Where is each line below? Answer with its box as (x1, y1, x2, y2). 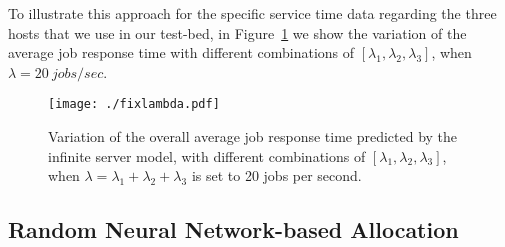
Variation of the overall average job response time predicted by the (48, 126, 458, 147)
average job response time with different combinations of (8, 42, 355, 63)
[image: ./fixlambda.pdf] (48, 97, 220, 112)
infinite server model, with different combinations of (48, 145, 366, 166)
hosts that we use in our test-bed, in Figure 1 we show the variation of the (8, 22, 467, 43)
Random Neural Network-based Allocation (8, 214, 459, 245)
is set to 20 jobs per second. (191, 165, 362, 186)
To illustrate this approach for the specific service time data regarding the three (8, 3, 497, 23)
